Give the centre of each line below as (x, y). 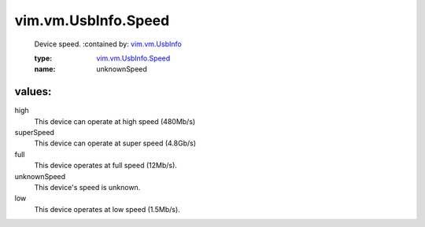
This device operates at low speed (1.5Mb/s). (107, 209)
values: (33, 92)
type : (43, 58)
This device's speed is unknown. (87, 187)
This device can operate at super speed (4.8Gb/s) (115, 143)
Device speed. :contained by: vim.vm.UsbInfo (108, 44)
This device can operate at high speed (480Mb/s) (115, 121)
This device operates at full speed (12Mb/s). (105, 166)
